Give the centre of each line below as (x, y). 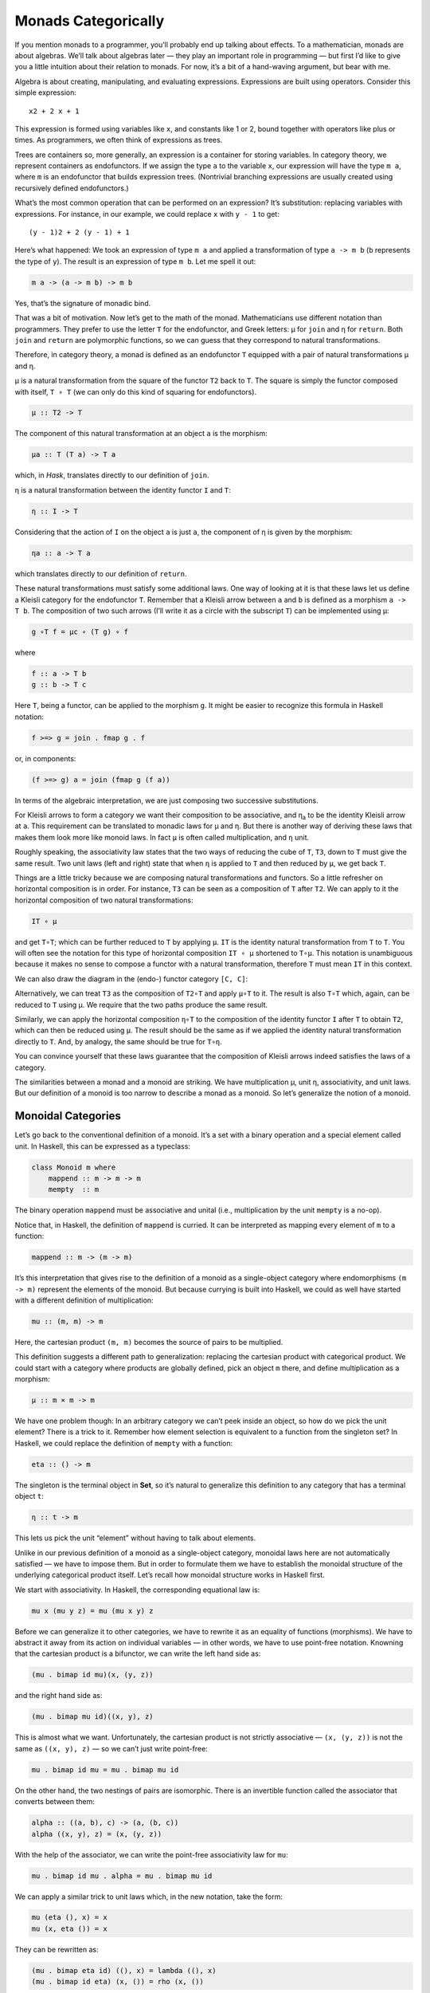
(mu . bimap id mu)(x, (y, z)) (93, 1675)
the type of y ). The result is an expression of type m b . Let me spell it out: (135, 261)
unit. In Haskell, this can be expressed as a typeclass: (103, 1146)
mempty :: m (74, 1189)
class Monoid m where (74, 1167)
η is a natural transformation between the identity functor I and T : (123, 489)
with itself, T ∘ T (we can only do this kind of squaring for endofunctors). (136, 391)
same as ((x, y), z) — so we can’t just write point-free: (111, 1748)
